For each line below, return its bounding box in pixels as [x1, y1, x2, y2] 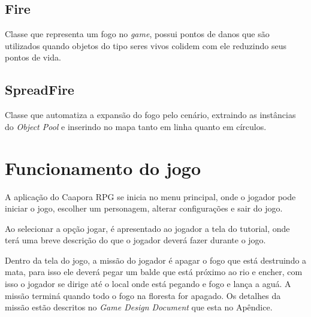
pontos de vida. [5, 51, 61, 64]
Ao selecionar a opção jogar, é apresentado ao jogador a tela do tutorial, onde [5, 222, 290, 234]
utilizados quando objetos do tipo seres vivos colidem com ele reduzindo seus [5, 39, 286, 52]
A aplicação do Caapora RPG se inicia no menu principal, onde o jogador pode [5, 190, 296, 203]
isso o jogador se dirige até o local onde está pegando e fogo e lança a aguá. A [5, 277, 291, 290]
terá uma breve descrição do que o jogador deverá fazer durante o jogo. [5, 234, 266, 246]
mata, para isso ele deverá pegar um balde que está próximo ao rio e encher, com [5, 265, 303, 278]
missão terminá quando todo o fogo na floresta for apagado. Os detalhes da [5, 289, 281, 301]
